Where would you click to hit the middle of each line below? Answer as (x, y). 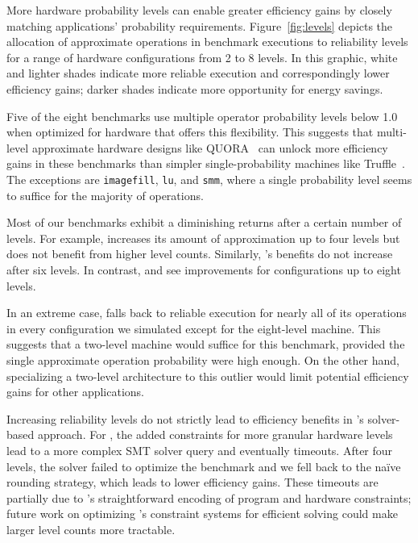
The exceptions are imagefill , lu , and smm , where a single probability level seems (209, 179)
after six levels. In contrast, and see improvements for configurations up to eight (204, 269)
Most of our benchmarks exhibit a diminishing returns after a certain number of (204, 222)
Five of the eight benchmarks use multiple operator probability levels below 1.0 (202, 116)
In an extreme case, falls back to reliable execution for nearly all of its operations (207, 313)
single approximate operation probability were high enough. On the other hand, (203, 359)
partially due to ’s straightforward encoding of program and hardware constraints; (209, 497)
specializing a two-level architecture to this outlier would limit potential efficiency (208, 376)
